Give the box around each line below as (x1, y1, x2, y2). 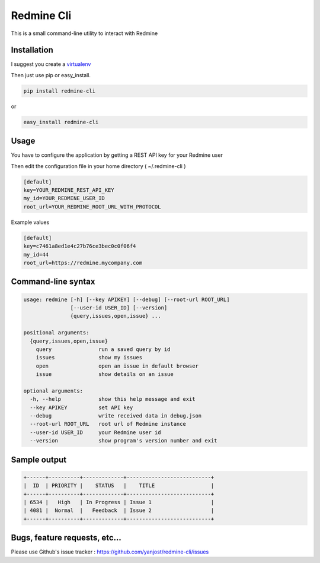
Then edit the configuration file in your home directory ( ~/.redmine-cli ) (11, 162, 186, 169)
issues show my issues (36, 354, 142, 361)
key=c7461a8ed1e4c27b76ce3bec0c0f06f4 (23, 243, 136, 249)
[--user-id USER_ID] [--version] (70, 304, 168, 311)
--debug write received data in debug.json (30, 413, 202, 419)
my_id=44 (23, 251, 49, 258)
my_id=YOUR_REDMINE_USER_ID (23, 195, 105, 202)
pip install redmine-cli (23, 87, 96, 94)
